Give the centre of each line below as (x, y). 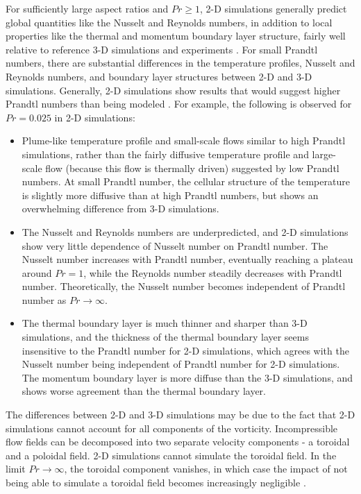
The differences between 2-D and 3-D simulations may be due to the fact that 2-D (180, 415)
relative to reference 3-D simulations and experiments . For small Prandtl (162, 49)
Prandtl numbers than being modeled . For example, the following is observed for (179, 104)
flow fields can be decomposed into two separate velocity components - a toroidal (178, 442)
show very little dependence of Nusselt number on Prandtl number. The (175, 245)
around (37, 272)
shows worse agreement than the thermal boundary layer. (144, 391)
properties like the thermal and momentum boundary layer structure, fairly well (176, 36)
